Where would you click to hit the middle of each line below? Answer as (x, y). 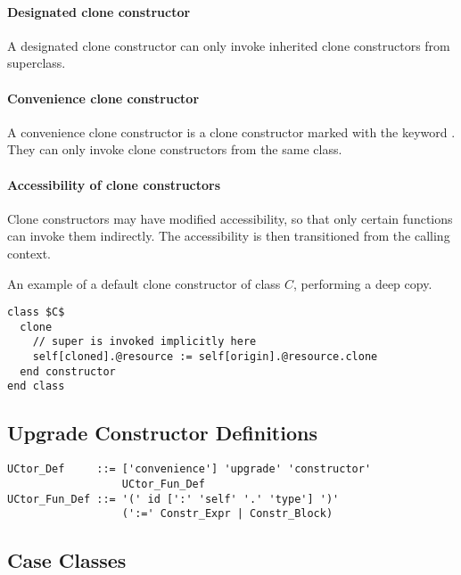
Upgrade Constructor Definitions (162, 433)
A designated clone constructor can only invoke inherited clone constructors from (229, 45)
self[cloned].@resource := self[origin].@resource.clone (205, 357)
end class (36, 386)
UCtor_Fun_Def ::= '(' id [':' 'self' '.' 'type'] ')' (173, 499)
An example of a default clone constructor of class (144, 283)
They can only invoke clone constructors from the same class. (175, 149)
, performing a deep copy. (363, 283)
